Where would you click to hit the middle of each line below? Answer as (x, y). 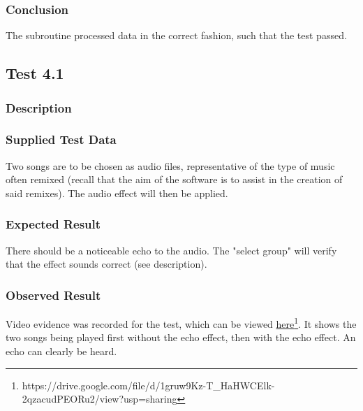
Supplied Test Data (61, 139)
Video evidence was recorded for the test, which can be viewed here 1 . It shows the (181, 323)
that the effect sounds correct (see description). (106, 264)
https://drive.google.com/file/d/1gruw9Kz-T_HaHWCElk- (148, 385)
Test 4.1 (35, 73)
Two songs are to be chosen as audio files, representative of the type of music (170, 165)
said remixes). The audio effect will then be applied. (117, 193)
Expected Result (53, 224)
